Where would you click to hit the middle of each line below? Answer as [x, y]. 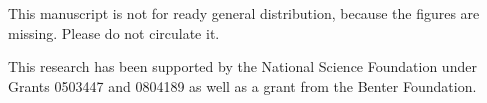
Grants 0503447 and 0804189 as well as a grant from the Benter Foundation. [242, 85]
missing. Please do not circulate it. [114, 32]
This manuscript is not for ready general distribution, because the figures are [244, 13]
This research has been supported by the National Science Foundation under [242, 66]
